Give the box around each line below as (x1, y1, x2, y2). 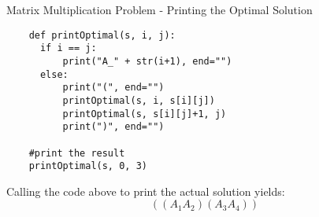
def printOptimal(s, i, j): (28, 29, 176, 41)
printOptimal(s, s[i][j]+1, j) (62, 108, 227, 120)
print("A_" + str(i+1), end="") (62, 55, 232, 67)
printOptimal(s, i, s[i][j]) (62, 94, 215, 106)
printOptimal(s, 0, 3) (28, 160, 147, 172)
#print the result (28, 147, 125, 159)
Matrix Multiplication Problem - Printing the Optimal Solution (6, 2, 313, 17)
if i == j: (39, 42, 97, 54)
